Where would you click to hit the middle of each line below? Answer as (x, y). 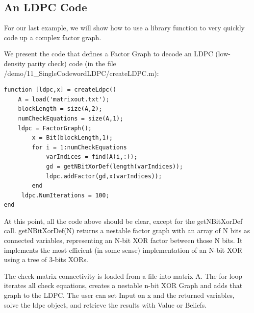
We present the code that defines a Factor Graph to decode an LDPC (109, 54)
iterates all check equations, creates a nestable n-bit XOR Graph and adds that (123, 285)
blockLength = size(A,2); (60, 109)
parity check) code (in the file (72, 63)
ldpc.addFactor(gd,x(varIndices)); (104, 176)
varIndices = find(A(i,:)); (92, 157)
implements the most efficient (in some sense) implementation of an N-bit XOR (123, 250)
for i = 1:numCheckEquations (79, 147)
